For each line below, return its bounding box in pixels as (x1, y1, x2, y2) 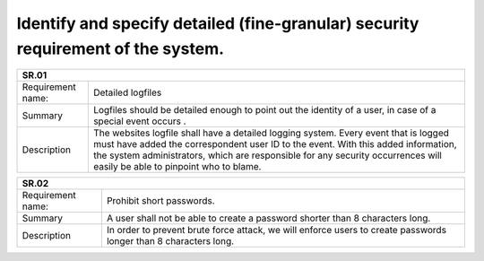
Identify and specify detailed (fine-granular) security (16, 13, 419, 33)
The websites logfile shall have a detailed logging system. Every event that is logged (92, 126, 450, 139)
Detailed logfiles (92, 86, 162, 99)
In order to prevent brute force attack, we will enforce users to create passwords (106, 224, 447, 237)
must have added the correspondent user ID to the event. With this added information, (92, 138, 457, 151)
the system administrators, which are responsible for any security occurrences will (92, 149, 443, 161)
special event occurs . (92, 115, 186, 127)
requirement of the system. (16, 39, 224, 58)
